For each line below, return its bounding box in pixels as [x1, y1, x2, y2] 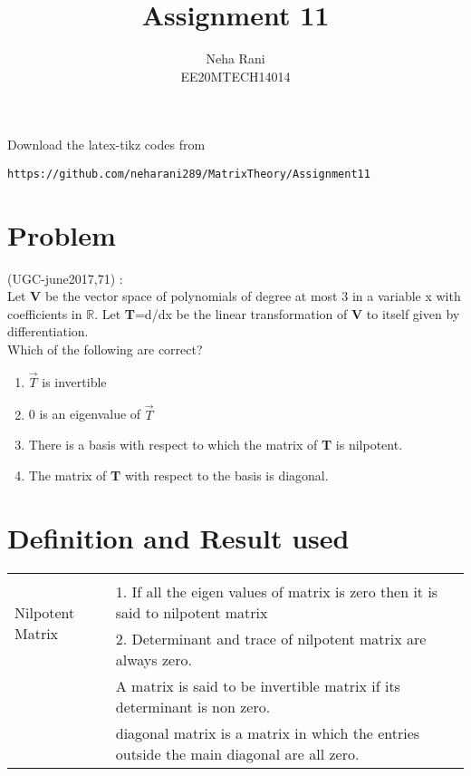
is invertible [42, 372, 107, 391]
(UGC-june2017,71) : [7, 268, 123, 287]
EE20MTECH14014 [180, 66, 291, 85]
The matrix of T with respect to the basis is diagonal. [28, 465, 329, 484]
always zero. [115, 648, 192, 670]
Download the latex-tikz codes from [7, 135, 206, 154]
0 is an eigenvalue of [28, 404, 141, 423]
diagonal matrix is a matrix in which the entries [115, 722, 420, 743]
